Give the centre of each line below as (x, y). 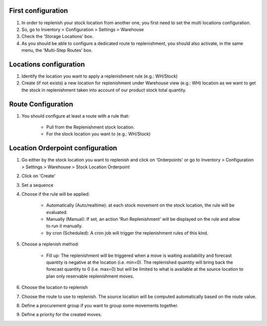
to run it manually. (65, 226)
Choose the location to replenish (55, 287)
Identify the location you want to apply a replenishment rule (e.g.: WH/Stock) (100, 76)
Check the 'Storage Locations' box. (57, 37)
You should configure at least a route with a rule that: (75, 116)
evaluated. (57, 212)
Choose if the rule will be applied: (56, 194)
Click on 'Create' (39, 176)
